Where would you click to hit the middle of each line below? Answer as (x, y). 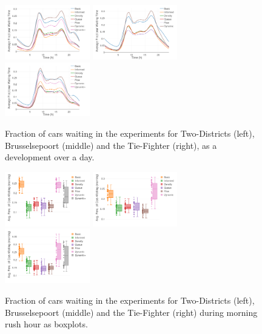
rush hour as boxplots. (46, 324)
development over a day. (50, 157)
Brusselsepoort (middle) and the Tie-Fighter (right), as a (111, 145)
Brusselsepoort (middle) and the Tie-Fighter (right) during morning (131, 312)
